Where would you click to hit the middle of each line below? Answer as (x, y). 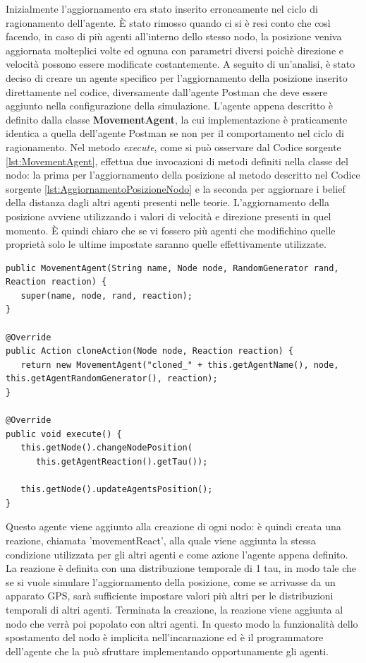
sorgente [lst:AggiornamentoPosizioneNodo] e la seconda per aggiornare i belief (176, 188)
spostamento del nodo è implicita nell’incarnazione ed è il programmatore (165, 637)
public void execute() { (64, 434)
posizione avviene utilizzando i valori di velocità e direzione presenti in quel (169, 216)
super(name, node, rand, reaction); (106, 295)
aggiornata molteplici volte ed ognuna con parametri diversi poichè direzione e (175, 50)
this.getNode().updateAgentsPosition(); (117, 490)
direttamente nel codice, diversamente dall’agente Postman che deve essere (167, 91)
